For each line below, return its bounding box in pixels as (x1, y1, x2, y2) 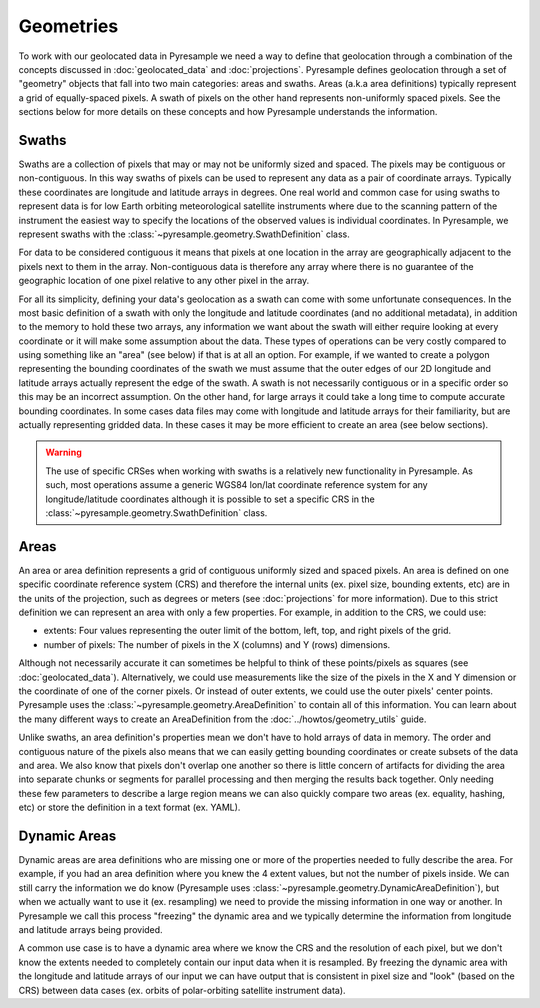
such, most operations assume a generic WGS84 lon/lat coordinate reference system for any (45, 479, 429, 491)
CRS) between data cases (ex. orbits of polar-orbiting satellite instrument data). (18, 984, 346, 996)
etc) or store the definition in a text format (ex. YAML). (18, 801, 241, 814)
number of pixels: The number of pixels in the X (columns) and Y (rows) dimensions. (43, 638, 391, 650)
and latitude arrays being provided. (18, 924, 164, 936)
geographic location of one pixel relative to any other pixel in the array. (18, 275, 310, 287)
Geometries (18, 15, 119, 37)
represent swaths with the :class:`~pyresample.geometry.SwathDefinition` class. (18, 228, 350, 240)
